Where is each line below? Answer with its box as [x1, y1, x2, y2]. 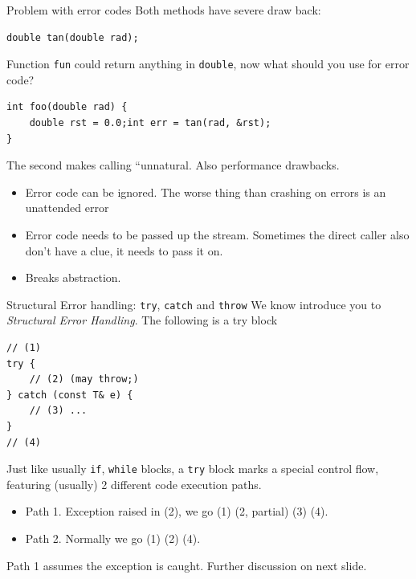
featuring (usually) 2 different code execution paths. [6, 475, 262, 492]
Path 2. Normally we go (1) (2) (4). [25, 530, 201, 547]
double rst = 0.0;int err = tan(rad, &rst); [29, 117, 271, 129]
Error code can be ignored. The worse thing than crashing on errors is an [25, 183, 386, 200]
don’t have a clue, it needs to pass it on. [25, 242, 223, 259]
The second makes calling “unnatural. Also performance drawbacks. [6, 157, 340, 173]
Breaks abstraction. [25, 269, 121, 286]
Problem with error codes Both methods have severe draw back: [6, 2, 321, 18]
